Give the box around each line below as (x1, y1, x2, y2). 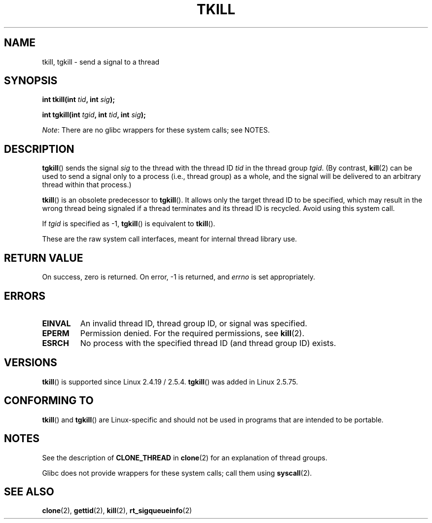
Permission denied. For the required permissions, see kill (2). (80, 328, 305, 338)
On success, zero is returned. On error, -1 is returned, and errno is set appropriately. (42, 273, 315, 281)
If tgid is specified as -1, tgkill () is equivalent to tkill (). (42, 219, 216, 228)
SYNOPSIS (4, 74, 58, 87)
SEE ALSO (4, 485, 54, 498)
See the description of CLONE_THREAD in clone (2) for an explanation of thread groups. (42, 453, 327, 462)
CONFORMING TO (4, 394, 94, 407)
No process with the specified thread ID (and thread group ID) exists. (80, 338, 336, 348)
